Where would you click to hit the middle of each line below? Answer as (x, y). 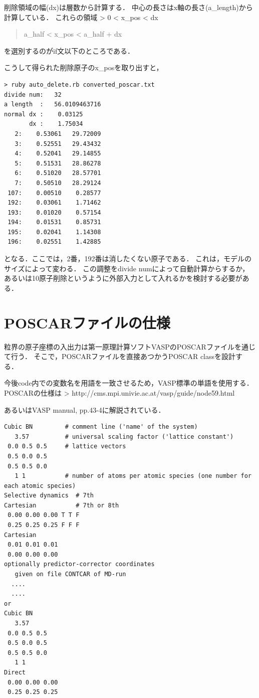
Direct (15, 672)
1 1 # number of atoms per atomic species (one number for (133, 476)
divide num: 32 (33, 95)
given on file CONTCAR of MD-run (70, 574)
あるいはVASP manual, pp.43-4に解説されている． (85, 409)
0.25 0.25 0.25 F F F (44, 525)
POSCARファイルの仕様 (87, 322)
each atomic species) (40, 486)
